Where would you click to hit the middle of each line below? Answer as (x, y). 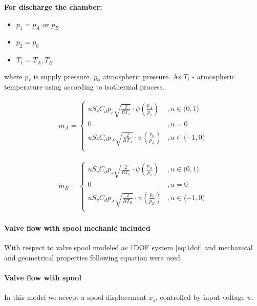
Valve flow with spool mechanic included (77, 227)
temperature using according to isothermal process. (84, 87)
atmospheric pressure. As (142, 76)
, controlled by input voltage (200, 297)
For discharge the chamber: (53, 7)
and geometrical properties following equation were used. (93, 257)
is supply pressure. (62, 76)
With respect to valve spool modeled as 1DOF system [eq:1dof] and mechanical (128, 247)
